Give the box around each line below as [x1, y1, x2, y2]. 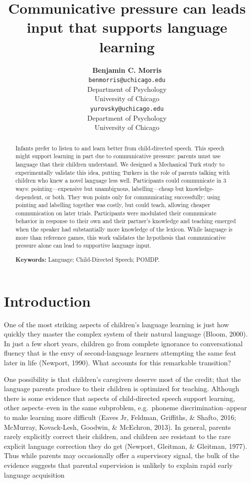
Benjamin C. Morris [92, 64, 162, 75]
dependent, [15, 192, 43, 201]
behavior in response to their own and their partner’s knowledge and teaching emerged [15, 217, 236, 225]
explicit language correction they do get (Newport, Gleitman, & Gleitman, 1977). [4, 441, 248, 451]
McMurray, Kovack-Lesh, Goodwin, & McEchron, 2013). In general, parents [4, 421, 231, 432]
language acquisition [4, 469, 65, 480]
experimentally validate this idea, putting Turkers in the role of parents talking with [15, 168, 230, 176]
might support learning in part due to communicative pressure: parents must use [15, 152, 221, 160]
